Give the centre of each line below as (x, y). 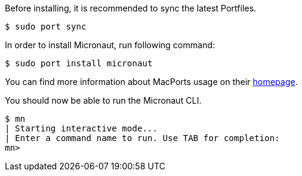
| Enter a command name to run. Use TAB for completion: (143, 138)
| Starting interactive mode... (81, 128)
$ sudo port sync (46, 27)
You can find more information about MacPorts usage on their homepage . (151, 82)
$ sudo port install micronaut (79, 63)
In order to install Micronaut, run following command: (110, 45)
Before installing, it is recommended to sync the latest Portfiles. (131, 8)
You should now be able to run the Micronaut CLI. (103, 100)
